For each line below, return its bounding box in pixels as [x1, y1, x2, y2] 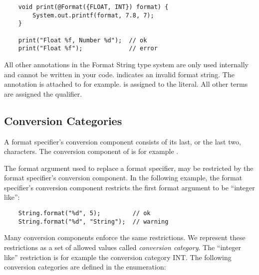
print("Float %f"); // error [18, 45, 158, 52]
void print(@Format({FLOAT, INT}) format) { [18, 3, 169, 10]
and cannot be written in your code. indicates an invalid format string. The [4, 69, 235, 79]
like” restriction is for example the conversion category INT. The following [4, 252, 232, 262]
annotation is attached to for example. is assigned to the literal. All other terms [4, 79, 248, 89]
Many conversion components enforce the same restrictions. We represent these [4, 232, 246, 243]
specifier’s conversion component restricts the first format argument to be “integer [4, 182, 255, 192]
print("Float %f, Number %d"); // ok [18, 36, 147, 44]
